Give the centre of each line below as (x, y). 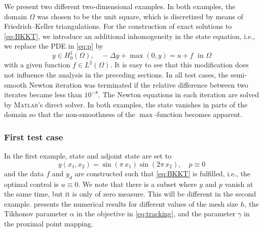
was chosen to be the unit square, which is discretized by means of (140, 16)
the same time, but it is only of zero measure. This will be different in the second (130, 194)
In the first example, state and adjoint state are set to (88, 156)
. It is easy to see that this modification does (179, 65)
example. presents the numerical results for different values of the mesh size (121, 203)
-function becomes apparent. (199, 114)
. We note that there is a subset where (138, 184)
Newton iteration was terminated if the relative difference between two (139, 84)
